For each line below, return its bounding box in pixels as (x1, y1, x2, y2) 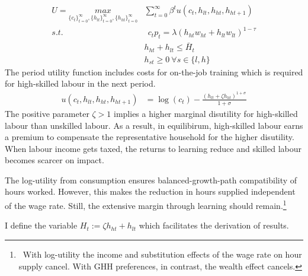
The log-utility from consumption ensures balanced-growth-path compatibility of (5, 173, 297, 186)
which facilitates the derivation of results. (139, 219, 289, 231)
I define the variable (5, 219, 78, 231)
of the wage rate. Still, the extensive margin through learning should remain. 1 (5, 198, 287, 211)
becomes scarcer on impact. (5, 154, 104, 166)
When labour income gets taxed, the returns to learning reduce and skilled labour (5, 142, 302, 154)
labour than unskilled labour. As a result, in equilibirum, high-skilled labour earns (5, 119, 303, 131)
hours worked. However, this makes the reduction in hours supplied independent (5, 185, 296, 198)
